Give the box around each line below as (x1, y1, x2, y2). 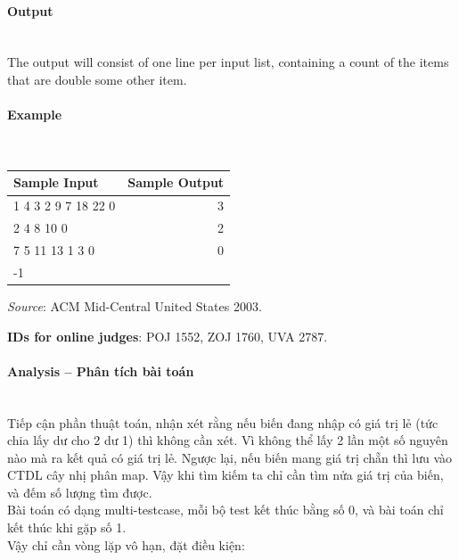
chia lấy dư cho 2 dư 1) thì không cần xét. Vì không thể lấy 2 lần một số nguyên (7, 431, 448, 449)
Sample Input (13, 173, 99, 192)
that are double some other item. (7, 70, 187, 88)
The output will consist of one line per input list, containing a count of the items (7, 53, 449, 71)
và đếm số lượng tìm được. (7, 482, 152, 501)
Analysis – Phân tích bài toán (7, 361, 194, 380)
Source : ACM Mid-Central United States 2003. (7, 296, 262, 315)
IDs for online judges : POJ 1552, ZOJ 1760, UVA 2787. (7, 326, 328, 345)
